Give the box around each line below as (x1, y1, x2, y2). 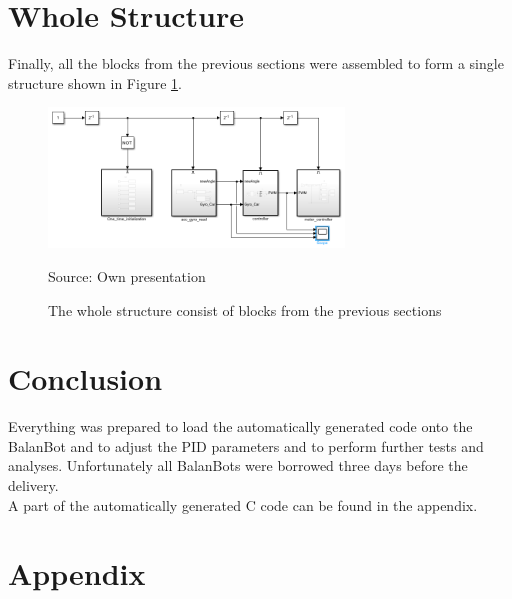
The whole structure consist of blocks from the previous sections (48, 299, 442, 320)
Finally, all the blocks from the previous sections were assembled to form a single (8, 53, 504, 74)
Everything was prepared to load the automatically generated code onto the (8, 416, 473, 437)
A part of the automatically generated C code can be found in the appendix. (8, 494, 478, 515)
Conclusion (8, 358, 163, 399)
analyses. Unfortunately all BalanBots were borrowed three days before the (8, 455, 468, 476)
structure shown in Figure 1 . (8, 72, 182, 93)
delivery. (8, 475, 59, 496)
